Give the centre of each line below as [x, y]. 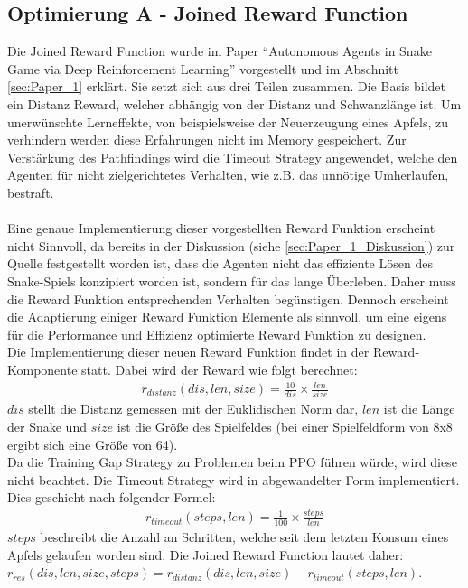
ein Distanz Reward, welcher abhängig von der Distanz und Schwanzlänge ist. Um [234, 103]
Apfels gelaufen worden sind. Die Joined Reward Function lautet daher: [206, 554]
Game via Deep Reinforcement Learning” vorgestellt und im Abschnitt [203, 68]
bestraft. [31, 192]
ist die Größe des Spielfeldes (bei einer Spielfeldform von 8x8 [285, 426]
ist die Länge [419, 409]
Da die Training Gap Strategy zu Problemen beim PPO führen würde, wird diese [232, 462]
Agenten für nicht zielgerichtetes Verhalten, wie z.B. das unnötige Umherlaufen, [228, 175]
